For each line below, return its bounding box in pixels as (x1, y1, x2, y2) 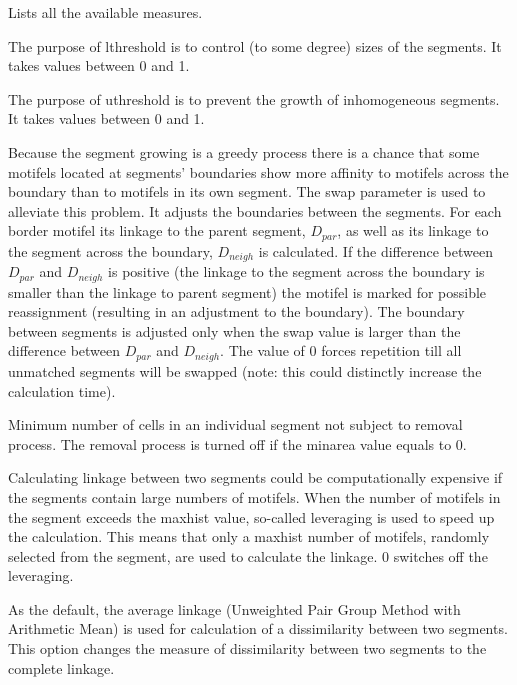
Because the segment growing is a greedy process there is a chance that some (8, 141, 480, 162)
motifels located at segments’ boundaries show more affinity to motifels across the (8, 161, 509, 182)
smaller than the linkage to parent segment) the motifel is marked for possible (8, 281, 487, 302)
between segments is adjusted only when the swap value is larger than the (8, 320, 461, 341)
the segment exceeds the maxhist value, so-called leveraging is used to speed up (8, 506, 495, 527)
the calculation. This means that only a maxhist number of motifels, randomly (8, 526, 490, 547)
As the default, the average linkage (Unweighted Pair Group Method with (8, 598, 461, 619)
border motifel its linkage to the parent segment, (8, 220, 306, 241)
